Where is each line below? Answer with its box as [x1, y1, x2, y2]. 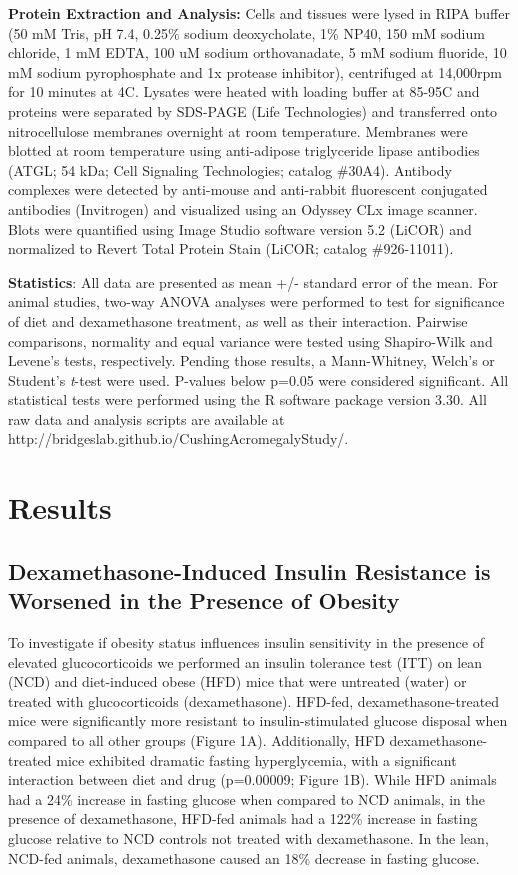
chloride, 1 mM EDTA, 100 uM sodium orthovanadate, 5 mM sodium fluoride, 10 [8, 42, 507, 63]
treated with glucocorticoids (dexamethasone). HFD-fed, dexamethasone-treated [8, 690, 500, 711]
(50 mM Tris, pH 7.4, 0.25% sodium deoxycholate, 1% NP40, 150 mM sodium [8, 22, 485, 43]
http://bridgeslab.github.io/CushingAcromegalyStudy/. [8, 428, 349, 449]
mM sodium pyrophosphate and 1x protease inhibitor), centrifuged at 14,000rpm [8, 61, 502, 82]
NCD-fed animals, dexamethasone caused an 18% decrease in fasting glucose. [8, 847, 480, 868]
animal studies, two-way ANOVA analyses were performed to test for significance [8, 291, 505, 312]
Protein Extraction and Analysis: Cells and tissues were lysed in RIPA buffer [8, 3, 510, 23]
